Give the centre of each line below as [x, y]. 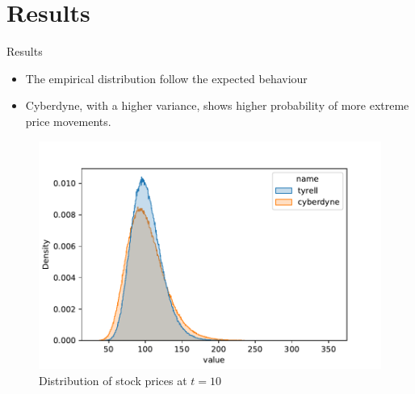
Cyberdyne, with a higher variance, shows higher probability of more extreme [217, 105]
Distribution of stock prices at [113, 380]
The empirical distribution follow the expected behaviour [166, 78]
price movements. [68, 121]
